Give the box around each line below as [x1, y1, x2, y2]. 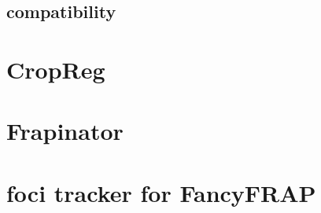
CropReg [6, 53, 105, 85]
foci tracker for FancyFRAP [6, 176, 316, 208]
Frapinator [6, 115, 124, 147]
